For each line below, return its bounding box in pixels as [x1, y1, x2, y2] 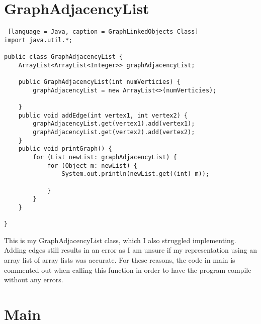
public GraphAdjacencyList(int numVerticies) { [18, 78, 181, 86]
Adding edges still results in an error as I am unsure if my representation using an [4, 245, 257, 255]
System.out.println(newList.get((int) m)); [61, 170, 210, 178]
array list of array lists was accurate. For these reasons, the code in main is [4, 255, 235, 265]
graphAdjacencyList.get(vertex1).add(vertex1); [33, 120, 195, 128]
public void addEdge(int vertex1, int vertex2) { [18, 112, 188, 119]
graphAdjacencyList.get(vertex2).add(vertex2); [33, 129, 195, 136]
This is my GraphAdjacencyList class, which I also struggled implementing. [4, 235, 236, 245]
